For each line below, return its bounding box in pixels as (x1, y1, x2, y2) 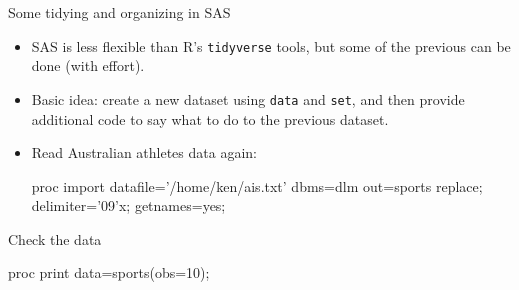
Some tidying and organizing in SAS (8, 2, 231, 22)
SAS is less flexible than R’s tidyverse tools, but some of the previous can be (31, 35, 511, 56)
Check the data (8, 228, 102, 249)
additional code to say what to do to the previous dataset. (31, 108, 389, 129)
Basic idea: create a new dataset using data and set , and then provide (31, 88, 465, 109)
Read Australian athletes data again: (31, 142, 257, 163)
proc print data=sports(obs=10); (8, 262, 210, 283)
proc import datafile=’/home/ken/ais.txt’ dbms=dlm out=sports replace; (31, 175, 483, 196)
